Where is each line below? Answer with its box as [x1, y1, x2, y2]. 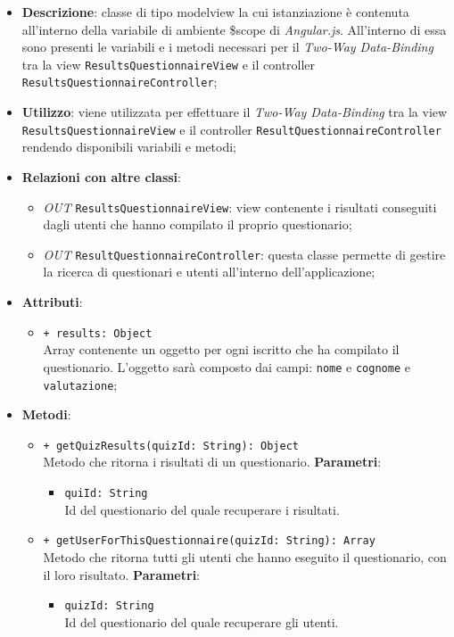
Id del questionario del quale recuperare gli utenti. [64, 612, 339, 631]
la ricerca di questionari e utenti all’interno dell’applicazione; [43, 262, 376, 281]
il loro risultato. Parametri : [43, 565, 201, 583]
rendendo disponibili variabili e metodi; [21, 137, 236, 156]
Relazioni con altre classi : [21, 167, 181, 186]
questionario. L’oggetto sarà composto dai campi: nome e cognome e [43, 357, 410, 376]
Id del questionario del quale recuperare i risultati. [64, 500, 340, 518]
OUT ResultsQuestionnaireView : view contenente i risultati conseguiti [43, 197, 437, 216]
